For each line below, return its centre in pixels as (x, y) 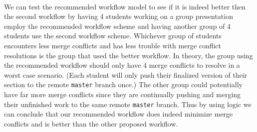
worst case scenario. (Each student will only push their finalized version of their (126, 74)
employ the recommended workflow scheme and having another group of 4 (118, 26)
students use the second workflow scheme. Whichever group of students (113, 36)
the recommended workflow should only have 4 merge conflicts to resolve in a (122, 65)
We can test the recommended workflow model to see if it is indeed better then (125, 6)
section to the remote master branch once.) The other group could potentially (123, 84)
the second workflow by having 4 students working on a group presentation (119, 16)
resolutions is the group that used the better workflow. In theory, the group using (128, 55)
